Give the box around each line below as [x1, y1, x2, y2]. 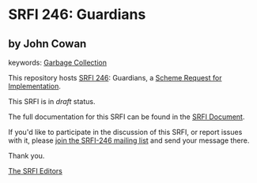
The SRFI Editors [8, 166, 63, 175]
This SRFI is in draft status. [8, 97, 96, 106]
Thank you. [8, 151, 45, 160]
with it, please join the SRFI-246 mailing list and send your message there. [8, 136, 250, 145]
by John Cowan [8, 37, 87, 50]
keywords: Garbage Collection [8, 58, 107, 67]
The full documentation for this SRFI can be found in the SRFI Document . [8, 112, 245, 121]
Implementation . [8, 81, 62, 91]
